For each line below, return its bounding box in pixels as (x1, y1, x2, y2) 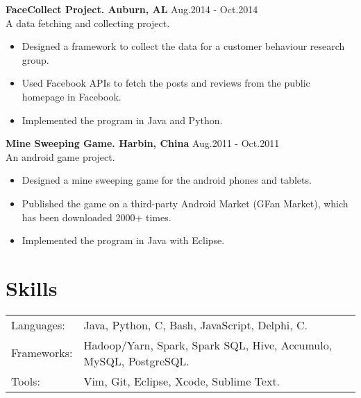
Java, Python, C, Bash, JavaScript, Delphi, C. (83, 316, 308, 333)
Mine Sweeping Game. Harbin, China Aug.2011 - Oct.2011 (6, 136, 280, 150)
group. (22, 52, 49, 67)
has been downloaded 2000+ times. (22, 209, 171, 224)
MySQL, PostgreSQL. (83, 352, 190, 369)
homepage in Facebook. (22, 89, 121, 103)
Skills (6, 273, 58, 302)
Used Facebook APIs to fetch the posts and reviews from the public (22, 76, 310, 90)
